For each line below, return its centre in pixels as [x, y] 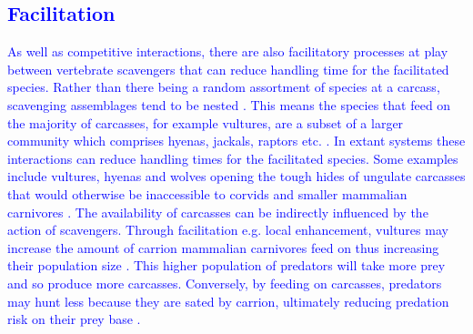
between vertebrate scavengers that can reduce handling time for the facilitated [228, 69]
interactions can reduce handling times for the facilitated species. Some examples [233, 158]
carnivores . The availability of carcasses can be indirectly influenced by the [218, 212]
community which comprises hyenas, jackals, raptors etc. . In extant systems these [236, 141]
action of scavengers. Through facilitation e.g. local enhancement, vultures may [228, 230]
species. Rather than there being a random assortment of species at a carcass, [224, 87]
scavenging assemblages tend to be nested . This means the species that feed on [229, 104]
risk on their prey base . [74, 319]
